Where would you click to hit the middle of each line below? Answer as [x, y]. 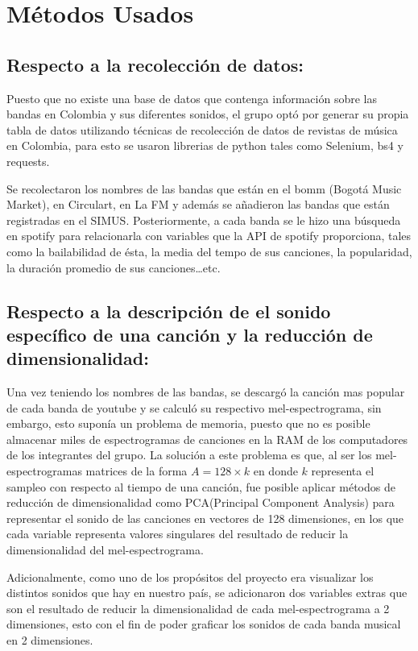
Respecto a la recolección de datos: [155, 64]
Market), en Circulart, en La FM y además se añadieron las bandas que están [198, 204]
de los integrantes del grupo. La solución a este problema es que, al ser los [189, 455]
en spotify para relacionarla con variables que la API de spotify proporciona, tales [209, 236]
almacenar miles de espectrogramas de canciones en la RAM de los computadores [207, 439]
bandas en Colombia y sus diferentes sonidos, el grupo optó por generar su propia [208, 114]
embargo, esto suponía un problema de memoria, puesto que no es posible [188, 423]
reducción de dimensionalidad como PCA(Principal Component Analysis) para [201, 502]
